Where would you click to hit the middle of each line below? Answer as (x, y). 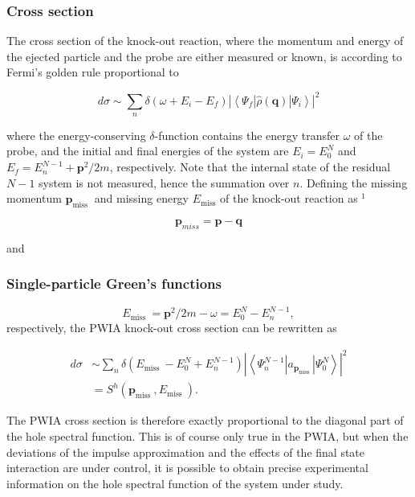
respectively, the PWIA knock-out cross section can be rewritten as (172, 328)
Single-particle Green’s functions (114, 283)
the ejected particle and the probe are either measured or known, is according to (204, 56)
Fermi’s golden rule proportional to (93, 72)
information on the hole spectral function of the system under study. (175, 483)
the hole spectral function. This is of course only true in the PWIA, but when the (207, 435)
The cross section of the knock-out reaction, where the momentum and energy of (205, 41)
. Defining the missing (354, 182)
